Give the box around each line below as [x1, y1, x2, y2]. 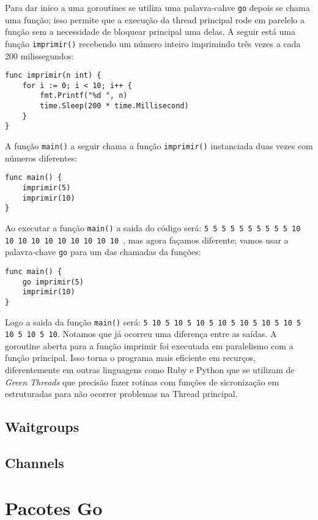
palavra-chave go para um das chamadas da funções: [5, 245, 201, 258]
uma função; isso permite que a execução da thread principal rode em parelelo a [5, 13, 305, 26]
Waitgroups [5, 417, 79, 436]
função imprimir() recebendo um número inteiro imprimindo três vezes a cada [5, 37, 301, 50]
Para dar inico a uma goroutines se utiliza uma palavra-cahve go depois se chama [5, 1, 310, 13]
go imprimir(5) [22, 277, 84, 286]
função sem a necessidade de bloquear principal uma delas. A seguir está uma [5, 25, 295, 38]
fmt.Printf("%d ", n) [40, 91, 128, 100]
